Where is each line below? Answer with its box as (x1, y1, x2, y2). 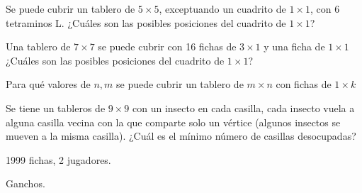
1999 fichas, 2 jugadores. (6, 152, 111, 167)
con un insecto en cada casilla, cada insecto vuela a (132, 100, 355, 115)
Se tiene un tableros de (6, 100, 106, 115)
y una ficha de (264, 39, 325, 54)
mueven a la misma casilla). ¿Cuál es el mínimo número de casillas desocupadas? (6, 128, 356, 143)
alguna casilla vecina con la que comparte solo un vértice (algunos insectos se (6, 114, 341, 129)
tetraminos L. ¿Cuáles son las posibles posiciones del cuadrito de (6, 15, 286, 30)
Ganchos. (6, 176, 45, 191)
